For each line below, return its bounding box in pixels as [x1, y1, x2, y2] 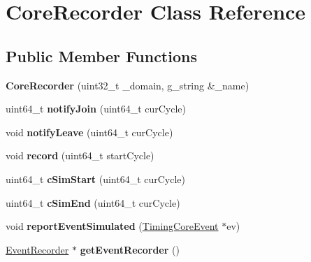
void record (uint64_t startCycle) [6, 148, 154, 163]
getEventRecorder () [80, 242, 180, 256]
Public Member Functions [6, 45, 197, 66]
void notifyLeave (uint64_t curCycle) [6, 124, 173, 139]
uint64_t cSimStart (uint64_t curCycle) [6, 171, 186, 186]
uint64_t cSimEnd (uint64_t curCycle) [6, 195, 180, 210]
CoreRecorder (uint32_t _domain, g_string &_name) [6, 78, 249, 92]
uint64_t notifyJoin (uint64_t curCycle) [6, 101, 187, 116]
